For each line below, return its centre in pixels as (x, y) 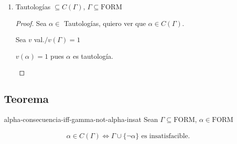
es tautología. (93, 56)
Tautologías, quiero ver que (105, 23)
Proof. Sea (31, 23)
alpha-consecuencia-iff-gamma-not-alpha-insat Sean (81, 119)
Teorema (26, 99)
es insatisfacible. (166, 136)
